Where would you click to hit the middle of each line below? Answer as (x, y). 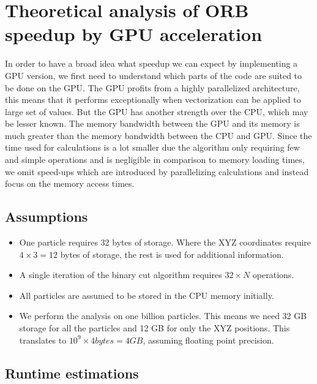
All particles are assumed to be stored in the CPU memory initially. (147, 295)
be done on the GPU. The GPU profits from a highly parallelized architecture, (152, 87)
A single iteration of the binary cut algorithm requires (121, 275)
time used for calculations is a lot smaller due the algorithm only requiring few (152, 147)
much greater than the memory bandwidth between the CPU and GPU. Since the (158, 135)
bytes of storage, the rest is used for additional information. (172, 254)
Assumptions (47, 216)
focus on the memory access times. (70, 183)
